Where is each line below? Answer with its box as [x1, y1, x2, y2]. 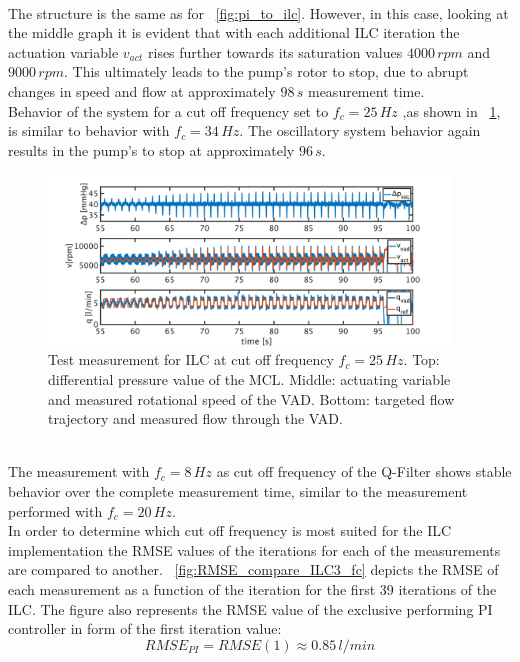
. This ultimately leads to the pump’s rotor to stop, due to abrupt [64, 61, 469, 82]
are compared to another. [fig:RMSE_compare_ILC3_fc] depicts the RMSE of [8, 559, 499, 580]
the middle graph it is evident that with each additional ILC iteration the [8, 22, 460, 43]
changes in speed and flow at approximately [8, 80, 276, 101]
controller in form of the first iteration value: [8, 618, 282, 639]
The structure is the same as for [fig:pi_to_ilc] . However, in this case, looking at [8, 2, 509, 23]
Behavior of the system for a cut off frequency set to [8, 100, 329, 121]
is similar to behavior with [8, 120, 170, 141]
